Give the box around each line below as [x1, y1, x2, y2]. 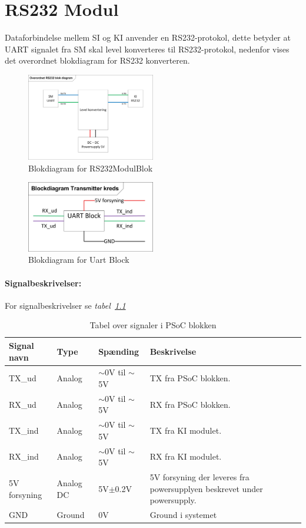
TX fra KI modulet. [149, 424, 222, 437]
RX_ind [9, 450, 39, 463]
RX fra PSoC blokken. [149, 398, 231, 410]
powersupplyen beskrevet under [149, 482, 263, 494]
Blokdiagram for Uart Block [28, 253, 129, 266]
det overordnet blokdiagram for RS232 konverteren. [5, 54, 190, 67]
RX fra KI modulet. [149, 450, 222, 463]
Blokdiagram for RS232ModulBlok [28, 161, 153, 174]
